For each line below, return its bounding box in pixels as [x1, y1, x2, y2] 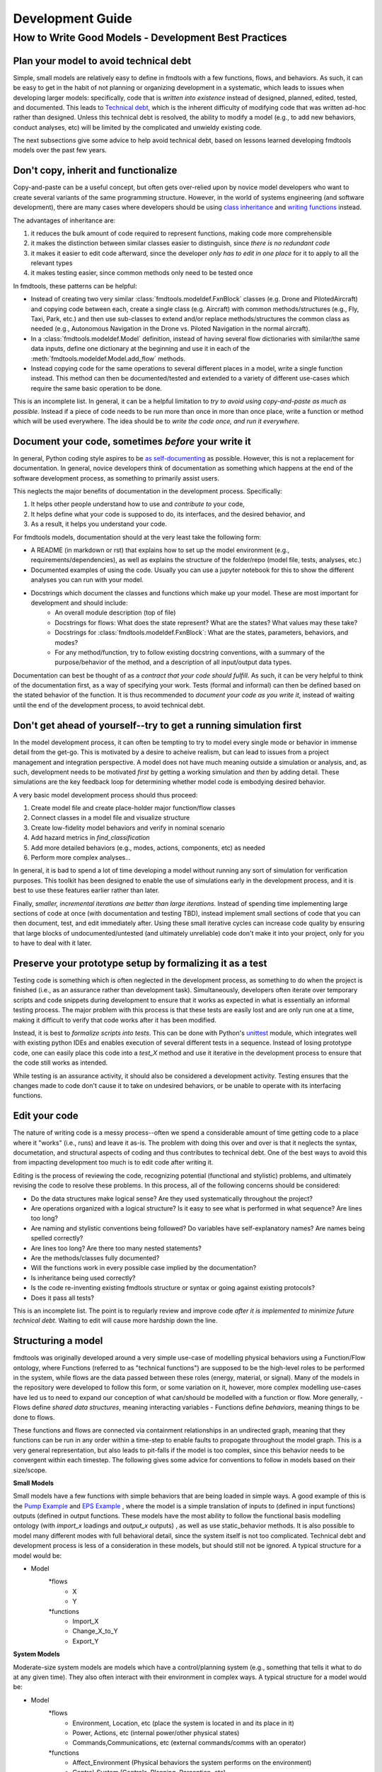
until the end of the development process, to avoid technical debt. [13, 700, 205, 709]
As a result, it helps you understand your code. [30, 520, 168, 528]
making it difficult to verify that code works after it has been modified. [13, 1016, 216, 1024]
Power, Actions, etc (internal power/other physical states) [72, 1728, 240, 1737]
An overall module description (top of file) [54, 608, 176, 617]
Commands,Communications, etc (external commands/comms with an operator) [72, 1739, 307, 1747]
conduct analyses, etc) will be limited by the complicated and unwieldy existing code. [13, 123, 262, 131]
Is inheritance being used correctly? [30, 1273, 136, 1282]
